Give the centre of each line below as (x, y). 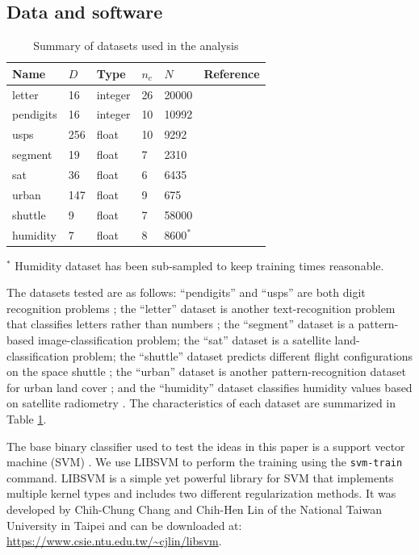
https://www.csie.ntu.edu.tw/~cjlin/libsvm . (114, 541)
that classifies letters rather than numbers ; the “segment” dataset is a (180, 324)
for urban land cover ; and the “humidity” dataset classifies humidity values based (209, 387)
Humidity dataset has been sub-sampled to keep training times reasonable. (199, 265)
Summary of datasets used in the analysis (136, 46)
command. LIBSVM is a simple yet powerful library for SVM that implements (200, 477)
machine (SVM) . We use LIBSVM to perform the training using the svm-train (205, 462)
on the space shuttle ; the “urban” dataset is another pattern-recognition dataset (206, 371)
